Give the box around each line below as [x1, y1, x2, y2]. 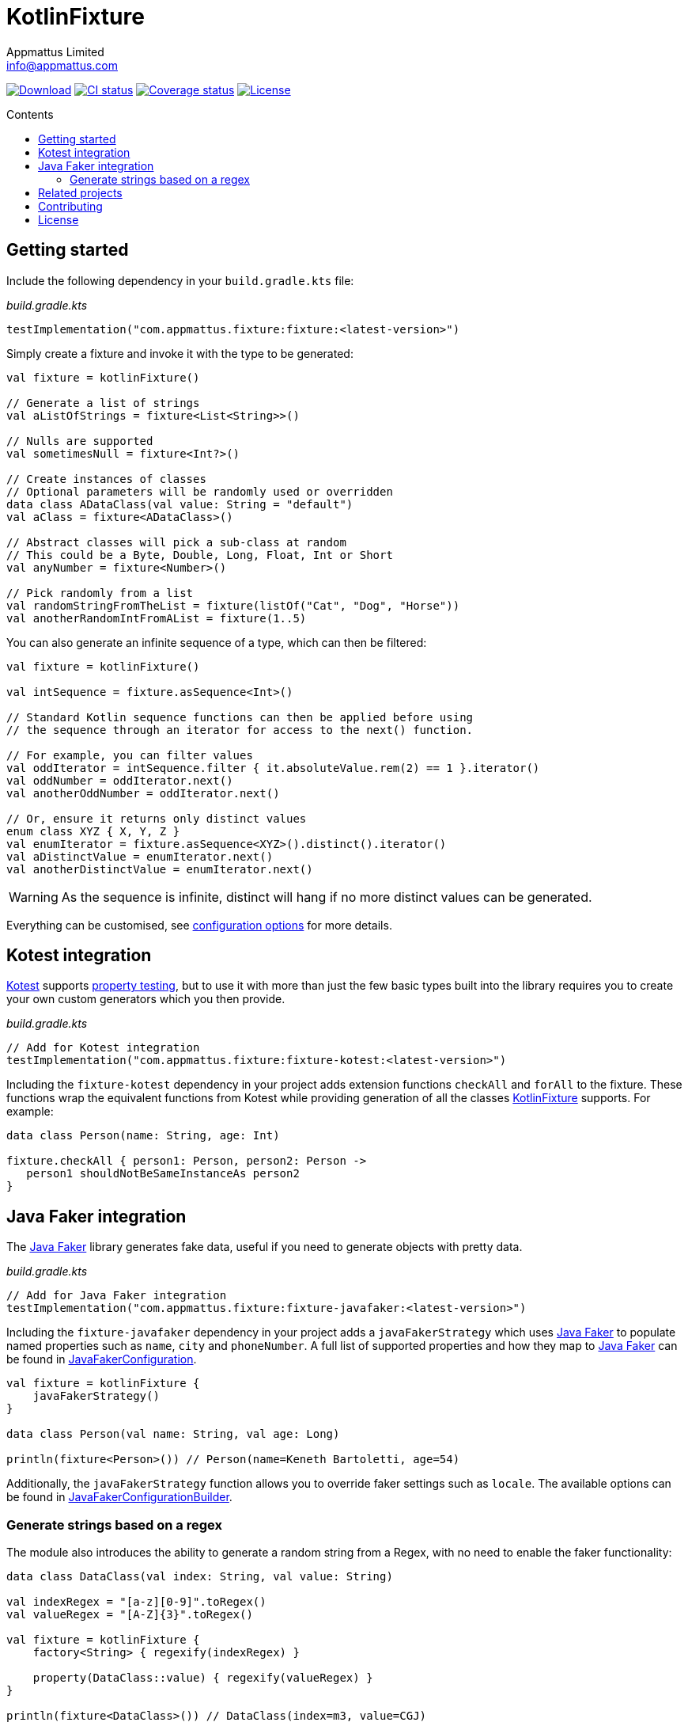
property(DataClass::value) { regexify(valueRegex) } [32, 1671, 373, 1685]
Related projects [38, 185, 123, 200]
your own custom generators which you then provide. [6, 992, 285, 1006]
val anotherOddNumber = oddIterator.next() [6, 786, 280, 800]
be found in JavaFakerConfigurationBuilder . [6, 1490, 232, 1504]
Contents [6, 107, 54, 121]
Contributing [38, 199, 103, 213]
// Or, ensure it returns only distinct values [6, 812, 307, 825]
